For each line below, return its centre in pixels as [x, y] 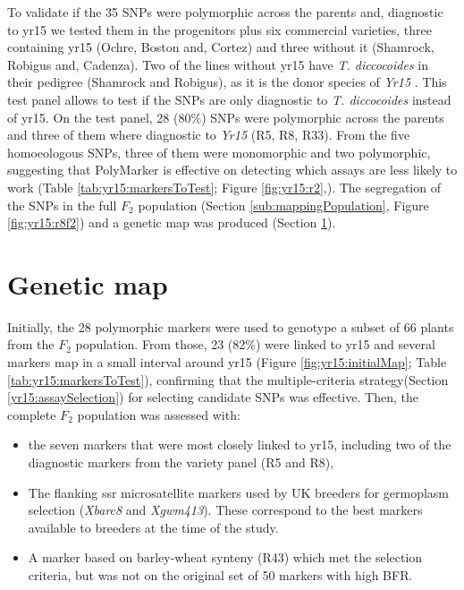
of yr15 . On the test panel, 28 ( [93, 117]
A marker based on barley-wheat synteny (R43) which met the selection [225, 557]
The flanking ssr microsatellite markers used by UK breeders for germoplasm [239, 492]
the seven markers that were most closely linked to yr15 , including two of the [240, 445]
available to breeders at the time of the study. [153, 527]
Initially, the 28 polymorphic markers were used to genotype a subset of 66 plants [231, 326]
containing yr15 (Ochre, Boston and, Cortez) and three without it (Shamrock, [221, 47]
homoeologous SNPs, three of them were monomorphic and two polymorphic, [219, 152]
